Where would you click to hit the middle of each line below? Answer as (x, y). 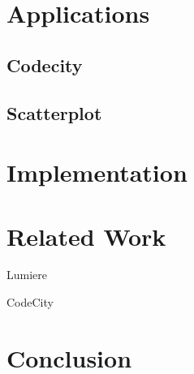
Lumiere (27, 275)
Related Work (86, 236)
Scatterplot (54, 112)
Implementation (97, 172)
